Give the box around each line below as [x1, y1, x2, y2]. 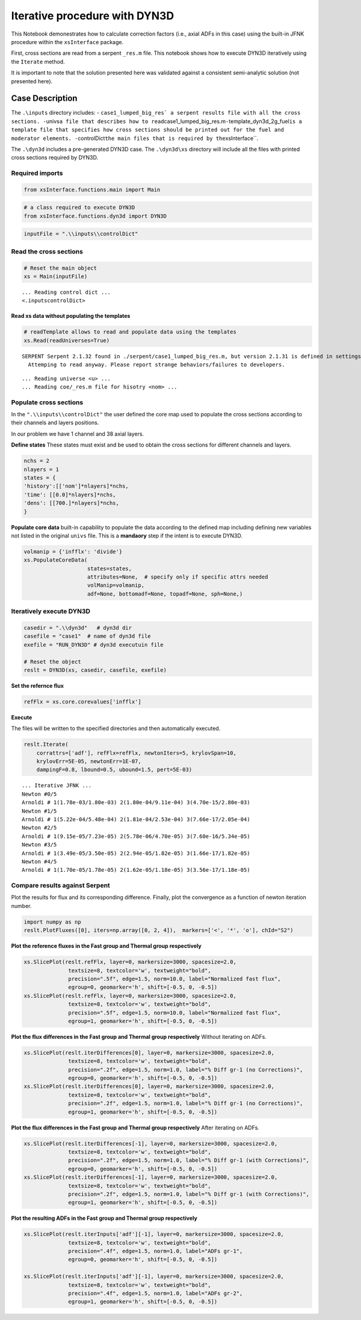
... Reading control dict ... [22, 288, 111, 296]
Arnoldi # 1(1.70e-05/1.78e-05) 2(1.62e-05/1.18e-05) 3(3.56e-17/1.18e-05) [22, 866, 250, 874]
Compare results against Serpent [11, 881, 111, 890]
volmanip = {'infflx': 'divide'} [23, 548, 123, 555]
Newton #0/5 [22, 790, 57, 798]
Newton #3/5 [22, 842, 57, 848]
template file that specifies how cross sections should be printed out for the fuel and [11, 127, 284, 133]
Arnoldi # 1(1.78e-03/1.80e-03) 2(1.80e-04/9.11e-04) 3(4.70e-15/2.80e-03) [22, 799, 250, 806]
